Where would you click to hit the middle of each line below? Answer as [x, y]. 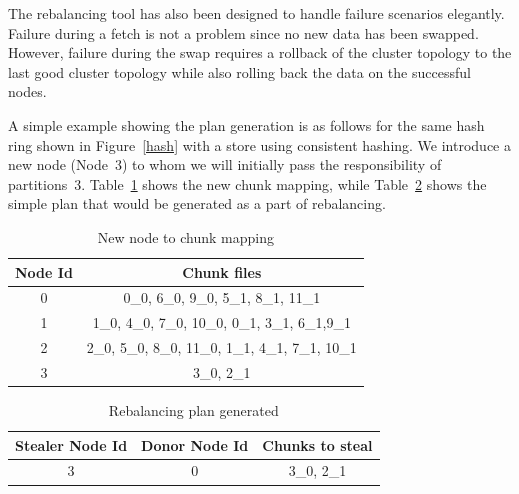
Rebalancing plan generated [193, 410]
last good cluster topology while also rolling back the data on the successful [239, 71]
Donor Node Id [195, 444]
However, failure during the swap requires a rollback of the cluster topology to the [260, 52]
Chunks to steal [317, 444]
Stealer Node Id [71, 444]
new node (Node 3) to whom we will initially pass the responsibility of [225, 164]
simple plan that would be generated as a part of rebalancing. [197, 203]
